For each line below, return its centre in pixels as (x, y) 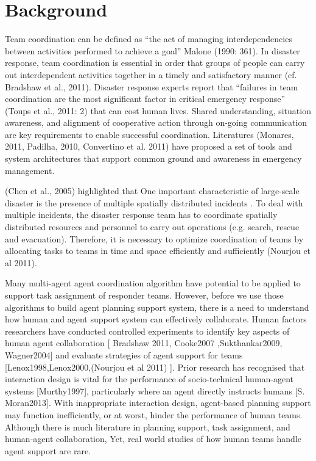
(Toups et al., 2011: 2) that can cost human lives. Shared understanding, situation (158, 110)
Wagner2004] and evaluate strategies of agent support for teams (124, 354)
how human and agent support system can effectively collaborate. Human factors (156, 319)
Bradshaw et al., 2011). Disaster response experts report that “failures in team (152, 86)
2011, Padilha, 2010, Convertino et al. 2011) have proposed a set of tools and (149, 146)
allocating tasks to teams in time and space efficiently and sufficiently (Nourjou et (158, 251)
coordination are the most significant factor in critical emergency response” (145, 99)
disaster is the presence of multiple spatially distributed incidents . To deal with (154, 202)
